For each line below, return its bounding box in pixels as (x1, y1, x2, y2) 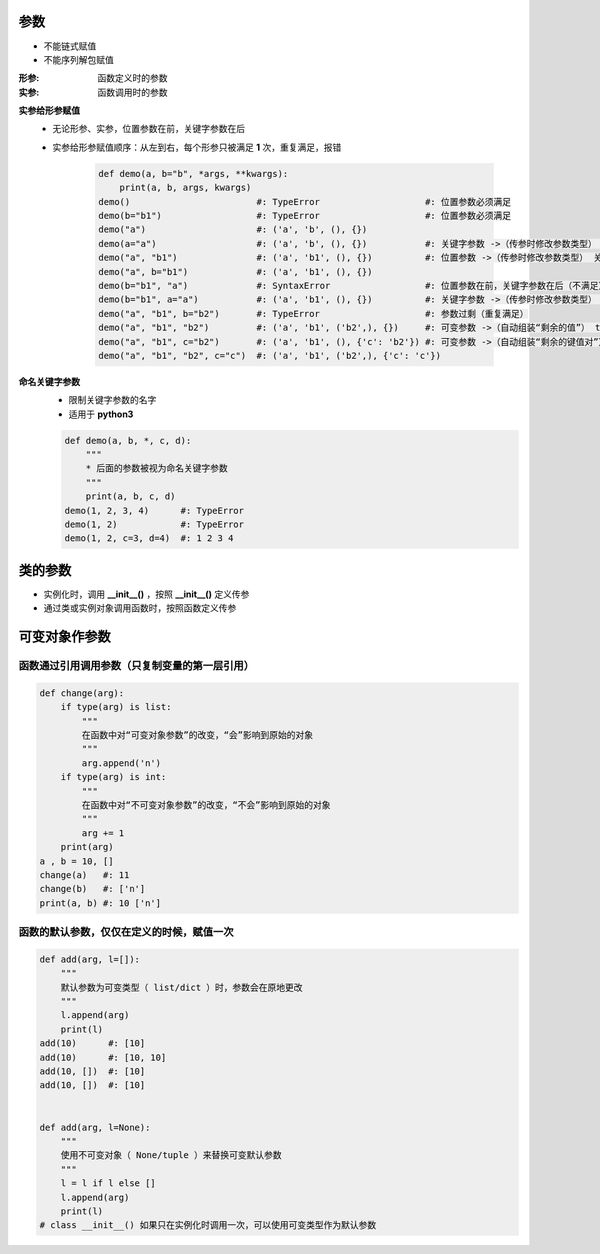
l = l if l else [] (60, 1178, 157, 1189)
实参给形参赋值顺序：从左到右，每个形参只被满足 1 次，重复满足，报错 (52, 141, 342, 153)
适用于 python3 (68, 408, 134, 420)
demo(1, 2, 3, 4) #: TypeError (64, 505, 245, 516)
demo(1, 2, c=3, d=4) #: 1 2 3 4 (64, 533, 234, 544)
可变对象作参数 (18, 628, 111, 645)
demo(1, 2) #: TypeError (64, 519, 245, 530)
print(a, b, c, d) (85, 491, 176, 502)
